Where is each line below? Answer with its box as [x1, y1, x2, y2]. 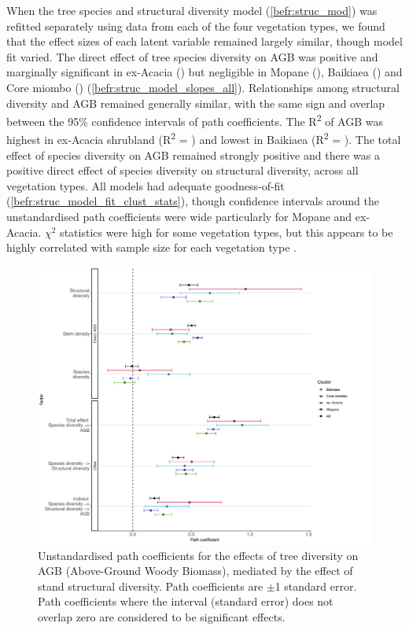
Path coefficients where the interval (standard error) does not [38, 593, 333, 610]
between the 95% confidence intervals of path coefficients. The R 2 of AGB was [6, 111, 384, 129]
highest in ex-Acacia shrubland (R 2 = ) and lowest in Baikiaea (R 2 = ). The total [6, 129, 401, 148]
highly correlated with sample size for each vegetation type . [6, 239, 297, 256]
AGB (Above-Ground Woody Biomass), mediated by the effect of [38, 562, 353, 579]
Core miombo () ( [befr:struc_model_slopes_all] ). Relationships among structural [6, 79, 400, 95]
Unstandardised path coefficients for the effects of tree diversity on [38, 547, 359, 563]
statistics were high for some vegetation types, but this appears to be [60, 223, 393, 240]
